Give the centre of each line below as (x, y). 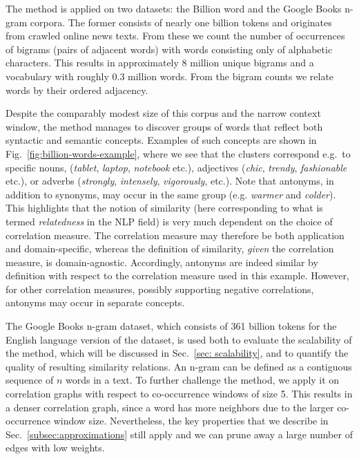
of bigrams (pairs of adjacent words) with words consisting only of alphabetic (169, 49)
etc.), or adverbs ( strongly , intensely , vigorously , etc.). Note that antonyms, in (170, 181)
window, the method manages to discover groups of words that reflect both (164, 126)
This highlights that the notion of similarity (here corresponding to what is (164, 208)
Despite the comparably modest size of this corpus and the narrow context (163, 113)
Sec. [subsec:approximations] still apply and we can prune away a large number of (179, 434)
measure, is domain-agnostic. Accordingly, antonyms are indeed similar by (162, 262)
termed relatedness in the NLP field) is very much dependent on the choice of (169, 221)
